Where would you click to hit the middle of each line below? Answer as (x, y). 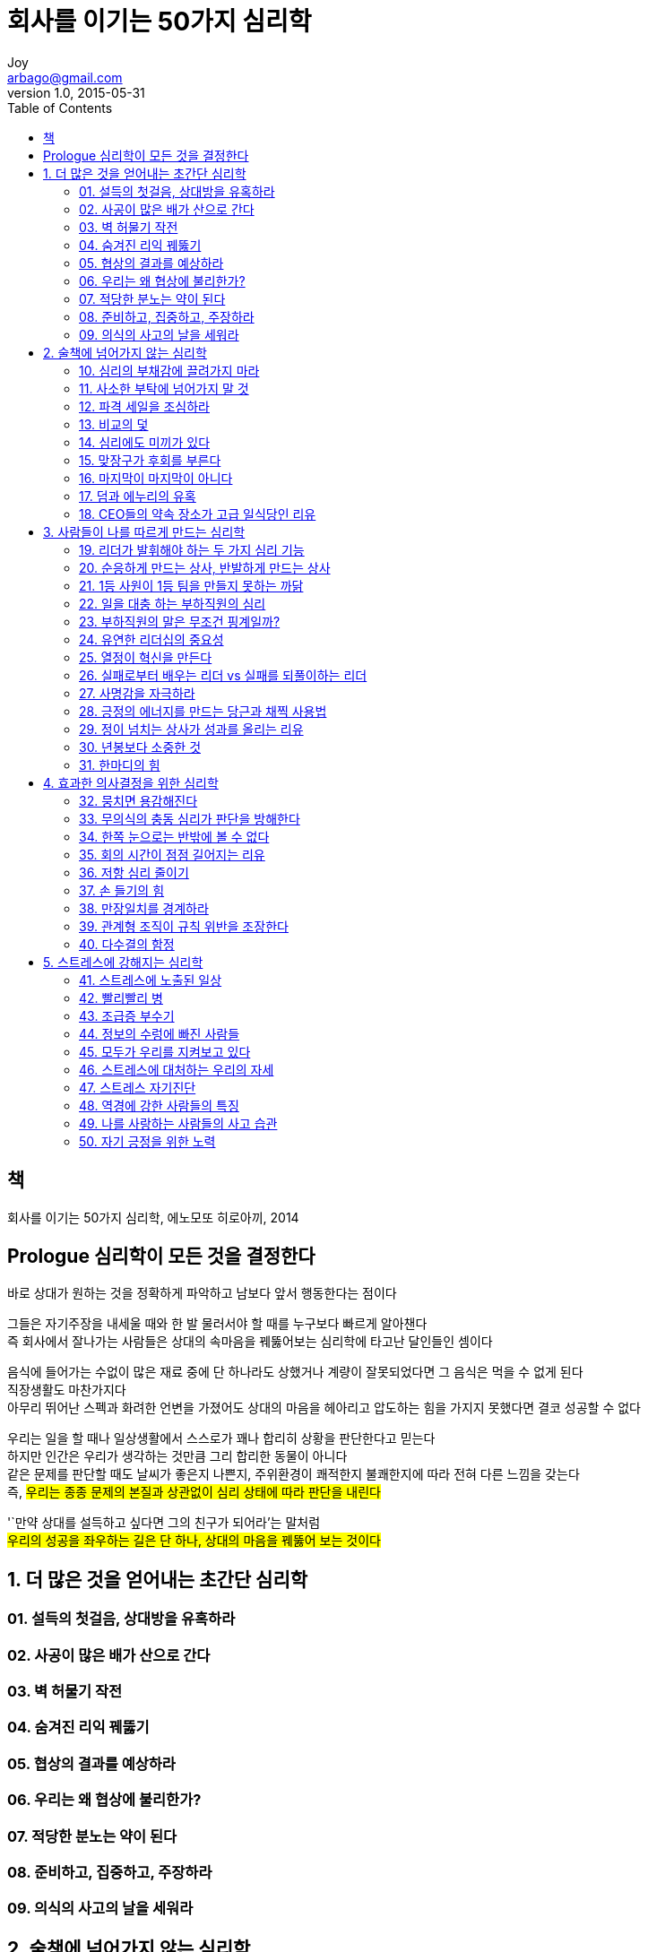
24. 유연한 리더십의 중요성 (151, 639)
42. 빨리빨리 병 (121, 998)
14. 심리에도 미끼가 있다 (145, 442)
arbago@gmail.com (65, 77)
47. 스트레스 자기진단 (138, 1087)
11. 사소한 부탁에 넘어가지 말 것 (164, 388)
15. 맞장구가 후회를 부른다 (150, 460)
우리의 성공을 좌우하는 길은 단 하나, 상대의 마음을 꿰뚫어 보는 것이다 (194, 1541)
